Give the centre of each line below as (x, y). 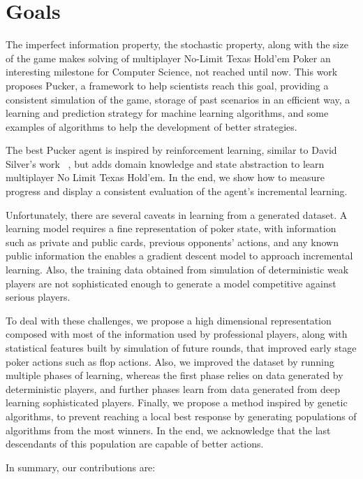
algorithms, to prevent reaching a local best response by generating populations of (181, 416)
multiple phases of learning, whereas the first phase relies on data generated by (175, 375)
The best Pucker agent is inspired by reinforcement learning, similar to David (171, 150)
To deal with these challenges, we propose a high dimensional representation (169, 320)
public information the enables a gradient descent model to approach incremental (179, 256)
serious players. (38, 297)
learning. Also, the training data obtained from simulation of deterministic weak (177, 270)
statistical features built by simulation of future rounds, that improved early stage (181, 348)
